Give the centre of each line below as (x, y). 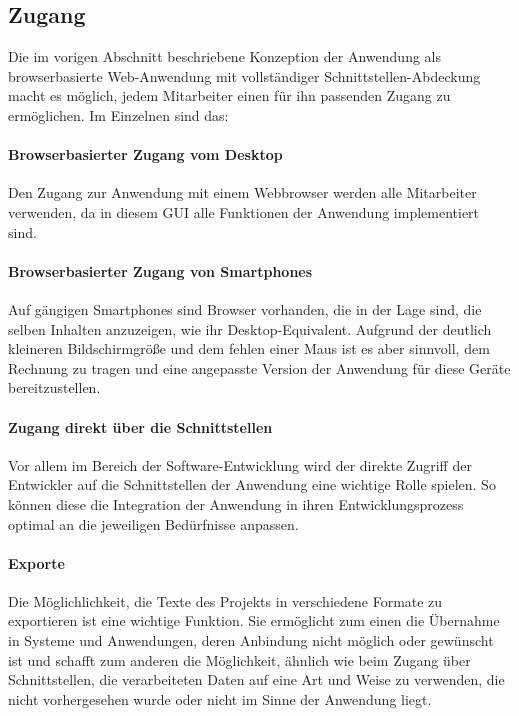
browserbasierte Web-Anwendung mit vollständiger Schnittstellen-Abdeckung (244, 75)
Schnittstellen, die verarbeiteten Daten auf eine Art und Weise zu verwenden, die (256, 679)
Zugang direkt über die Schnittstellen (140, 426)
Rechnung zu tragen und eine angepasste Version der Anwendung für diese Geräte (259, 367)
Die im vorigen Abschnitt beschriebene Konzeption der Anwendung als (224, 56)
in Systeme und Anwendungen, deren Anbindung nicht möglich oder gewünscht (251, 640)
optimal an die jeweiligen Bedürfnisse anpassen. (153, 523)
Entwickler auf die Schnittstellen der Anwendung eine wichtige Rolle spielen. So (252, 484)
